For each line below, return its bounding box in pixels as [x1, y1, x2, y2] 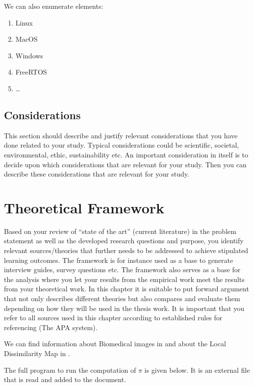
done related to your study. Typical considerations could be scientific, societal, [4, 140, 239, 150]
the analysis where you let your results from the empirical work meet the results [4, 274, 245, 284]
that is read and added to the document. [4, 374, 127, 385]
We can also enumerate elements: [4, 1, 103, 11]
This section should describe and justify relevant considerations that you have [4, 130, 238, 140]
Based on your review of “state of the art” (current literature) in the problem [4, 226, 236, 236]
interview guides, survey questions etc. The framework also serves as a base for [4, 264, 241, 275]
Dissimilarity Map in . [4, 348, 70, 358]
